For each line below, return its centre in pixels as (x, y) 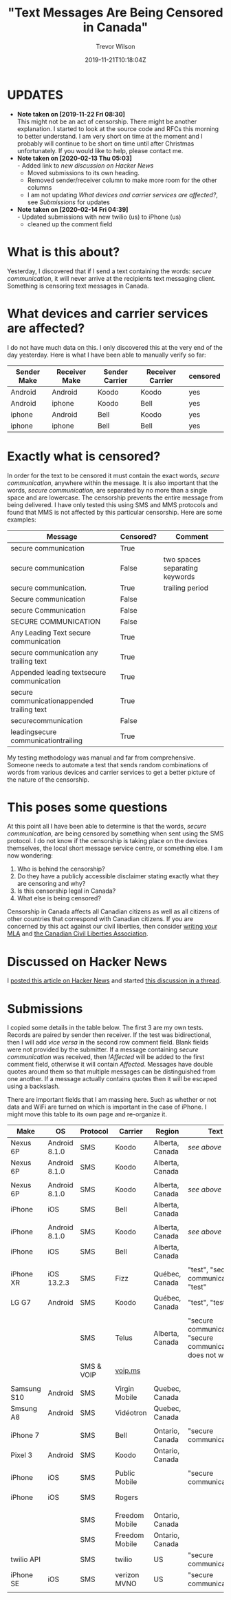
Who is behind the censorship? (61, 869)
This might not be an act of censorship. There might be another (107, 121)
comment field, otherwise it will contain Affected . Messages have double (110, 1065)
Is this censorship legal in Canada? (66, 891)
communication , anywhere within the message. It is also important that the (113, 483)
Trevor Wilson (115, 46)
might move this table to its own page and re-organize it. (87, 1114)
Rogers (127, 1497)
